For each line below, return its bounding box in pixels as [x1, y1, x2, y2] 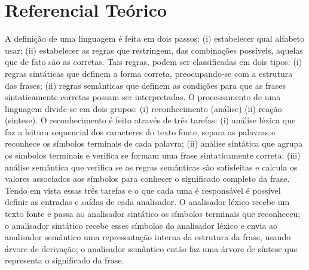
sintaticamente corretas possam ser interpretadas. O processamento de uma [5, 91, 281, 103]
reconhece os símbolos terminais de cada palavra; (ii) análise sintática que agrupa [5, 137, 303, 150]
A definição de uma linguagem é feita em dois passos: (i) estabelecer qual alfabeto [5, 32, 305, 45]
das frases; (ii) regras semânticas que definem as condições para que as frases [5, 79, 286, 91]
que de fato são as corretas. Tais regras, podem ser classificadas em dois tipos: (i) [5, 55, 302, 68]
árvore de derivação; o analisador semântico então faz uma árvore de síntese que [5, 242, 298, 255]
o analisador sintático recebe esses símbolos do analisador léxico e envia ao [5, 219, 278, 231]
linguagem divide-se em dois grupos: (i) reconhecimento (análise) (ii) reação [5, 102, 282, 114]
